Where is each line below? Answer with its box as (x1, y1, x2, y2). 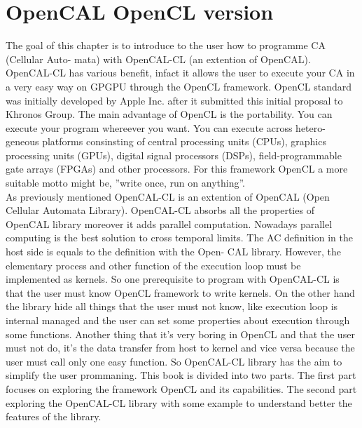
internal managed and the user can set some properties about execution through (6, 313, 350, 327)
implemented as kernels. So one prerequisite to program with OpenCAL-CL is (6, 272, 340, 286)
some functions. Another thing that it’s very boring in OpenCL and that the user (6, 326, 355, 341)
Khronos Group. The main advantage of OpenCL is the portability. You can (6, 107, 333, 121)
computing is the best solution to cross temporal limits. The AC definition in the (6, 230, 353, 245)
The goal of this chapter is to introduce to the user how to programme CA (6, 38, 326, 53)
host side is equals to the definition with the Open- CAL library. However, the (6, 244, 341, 259)
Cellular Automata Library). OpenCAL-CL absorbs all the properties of (6, 203, 314, 218)
